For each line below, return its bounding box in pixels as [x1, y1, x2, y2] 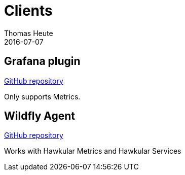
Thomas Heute [4, 28, 53, 38]
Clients [4, 2, 53, 19]
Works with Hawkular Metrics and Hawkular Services [4, 147, 181, 156]
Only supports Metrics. [4, 92, 81, 101]
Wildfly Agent [4, 110, 76, 123]
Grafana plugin [4, 55, 81, 68]
